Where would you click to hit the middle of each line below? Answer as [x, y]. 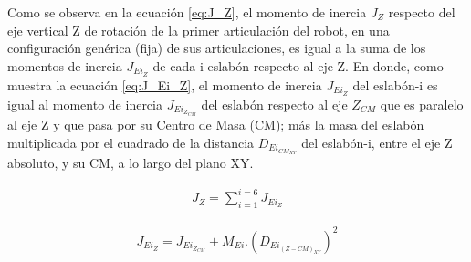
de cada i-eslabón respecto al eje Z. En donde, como [298, 65]
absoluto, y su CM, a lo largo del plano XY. [131, 163]
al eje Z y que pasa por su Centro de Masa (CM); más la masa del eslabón [216, 125]
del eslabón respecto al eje [274, 104]
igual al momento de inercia [85, 104]
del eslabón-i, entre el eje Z [377, 142]
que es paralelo [422, 104]
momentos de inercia [65, 65]
